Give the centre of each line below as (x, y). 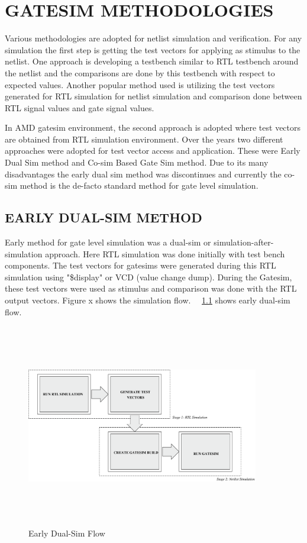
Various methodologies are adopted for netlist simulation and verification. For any (153, 38)
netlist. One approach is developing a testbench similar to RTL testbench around (152, 61)
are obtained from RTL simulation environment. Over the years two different (144, 139)
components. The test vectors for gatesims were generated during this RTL (140, 265)
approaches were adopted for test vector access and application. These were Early (153, 151)
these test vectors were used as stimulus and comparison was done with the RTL (151, 288)
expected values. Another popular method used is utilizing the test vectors (140, 84)
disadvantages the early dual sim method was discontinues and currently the (143, 174)
